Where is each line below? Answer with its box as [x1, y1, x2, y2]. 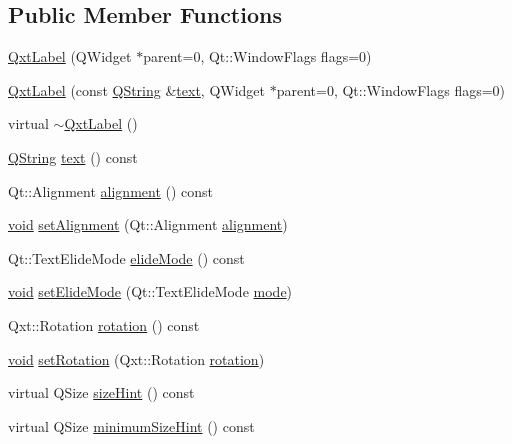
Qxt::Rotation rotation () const [8, 314, 200, 335]
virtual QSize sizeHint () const [8, 382, 195, 403]
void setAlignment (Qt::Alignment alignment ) [8, 214, 288, 235]
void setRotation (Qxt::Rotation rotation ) [8, 348, 265, 369]
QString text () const [8, 146, 138, 167]
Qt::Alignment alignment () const [8, 180, 214, 201]
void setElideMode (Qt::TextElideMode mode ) [8, 281, 293, 302]
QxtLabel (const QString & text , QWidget [8, 79, 266, 100]
